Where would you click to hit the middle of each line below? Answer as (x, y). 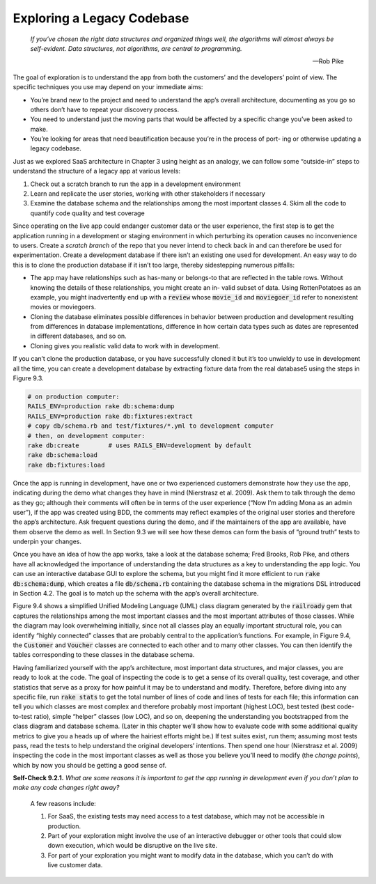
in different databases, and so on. (78, 336)
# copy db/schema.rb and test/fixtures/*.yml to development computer (151, 426)
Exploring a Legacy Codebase (101, 18)
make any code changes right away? (66, 788)
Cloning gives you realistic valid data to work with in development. (125, 346)
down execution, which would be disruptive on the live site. (132, 846)
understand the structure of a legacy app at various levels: (97, 171)
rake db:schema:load (62, 455)
